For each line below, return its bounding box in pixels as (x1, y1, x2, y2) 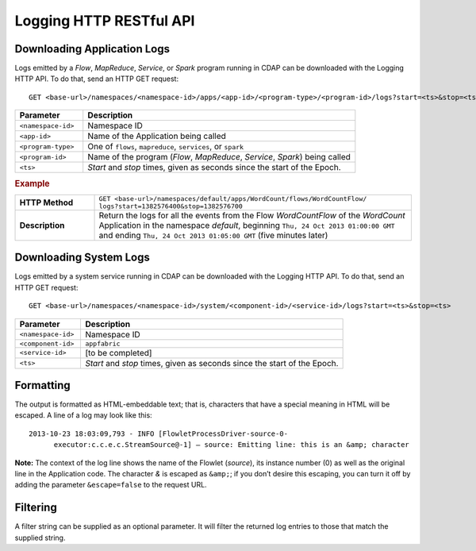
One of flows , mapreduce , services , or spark (87, 141, 244, 152)
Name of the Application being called (87, 131, 226, 142)
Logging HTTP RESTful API (14, 12, 195, 29)
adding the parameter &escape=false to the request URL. (14, 480, 207, 490)
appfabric (84, 339, 121, 348)
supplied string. (14, 533, 66, 542)
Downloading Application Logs (14, 42, 171, 56)
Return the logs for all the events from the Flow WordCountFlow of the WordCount (98, 210, 405, 221)
